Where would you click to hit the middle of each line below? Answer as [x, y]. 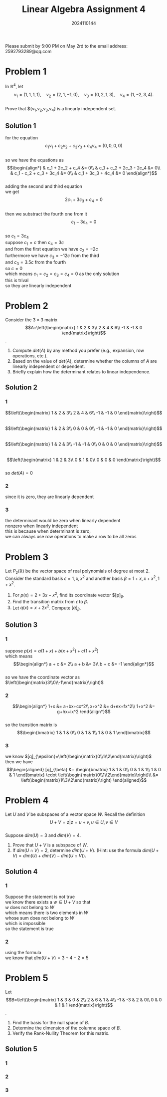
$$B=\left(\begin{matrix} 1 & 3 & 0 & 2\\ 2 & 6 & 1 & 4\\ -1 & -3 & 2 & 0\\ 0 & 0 [84, 1000]
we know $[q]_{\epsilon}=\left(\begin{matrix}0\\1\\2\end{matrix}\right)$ [79, 756]
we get [12, 191]
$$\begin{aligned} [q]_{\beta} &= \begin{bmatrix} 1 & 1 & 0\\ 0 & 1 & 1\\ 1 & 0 [84, 770]
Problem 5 [27, 978]
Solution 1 [21, 126]
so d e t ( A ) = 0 [19, 473]
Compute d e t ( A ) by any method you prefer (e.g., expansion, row [78, 351]
